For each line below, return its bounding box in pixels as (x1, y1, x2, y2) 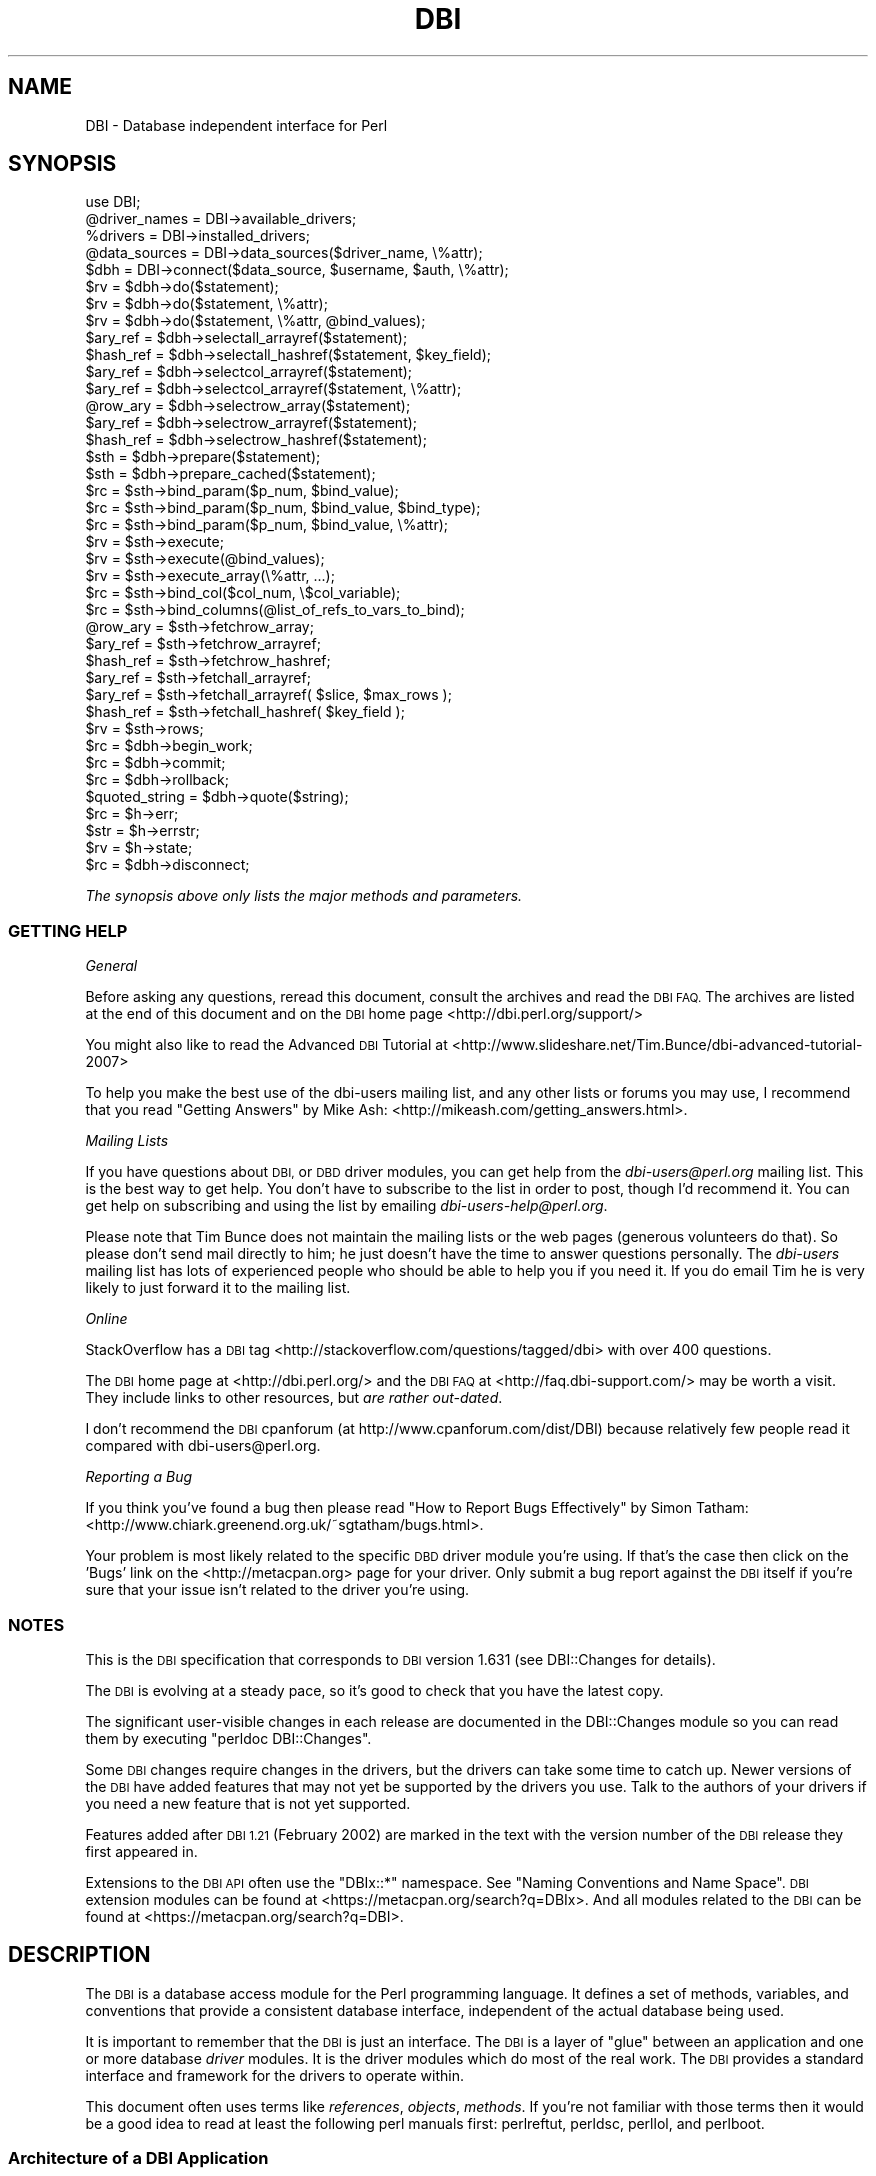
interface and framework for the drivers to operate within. (85, 2066, 464, 2084)
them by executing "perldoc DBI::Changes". (85, 1729, 372, 1747)
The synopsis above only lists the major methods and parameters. (85, 887, 523, 905)
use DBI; (85, 193, 141, 211)
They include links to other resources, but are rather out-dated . (85, 1389, 503, 1407)
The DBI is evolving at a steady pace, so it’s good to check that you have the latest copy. (85, 1681, 664, 1699)
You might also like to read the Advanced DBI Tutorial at (85, 1036, 448, 1054)
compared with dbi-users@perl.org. (85, 1437, 321, 1455)
